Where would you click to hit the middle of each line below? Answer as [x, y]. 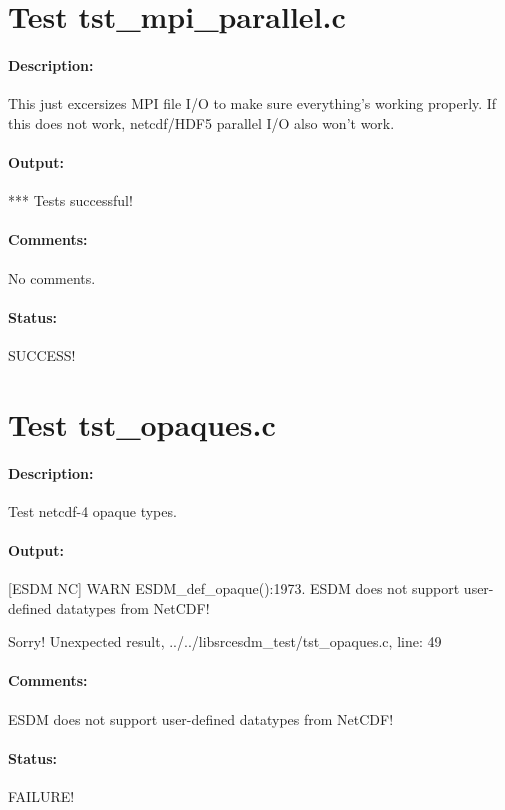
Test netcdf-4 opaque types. [92, 510]
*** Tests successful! [70, 200]
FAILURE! [41, 796]
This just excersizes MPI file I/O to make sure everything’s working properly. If [252, 103]
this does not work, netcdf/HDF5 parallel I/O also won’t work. [201, 122]
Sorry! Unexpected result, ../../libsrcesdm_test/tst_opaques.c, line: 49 [225, 641]
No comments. [52, 277]
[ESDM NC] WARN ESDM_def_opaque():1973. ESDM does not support [234, 588]
